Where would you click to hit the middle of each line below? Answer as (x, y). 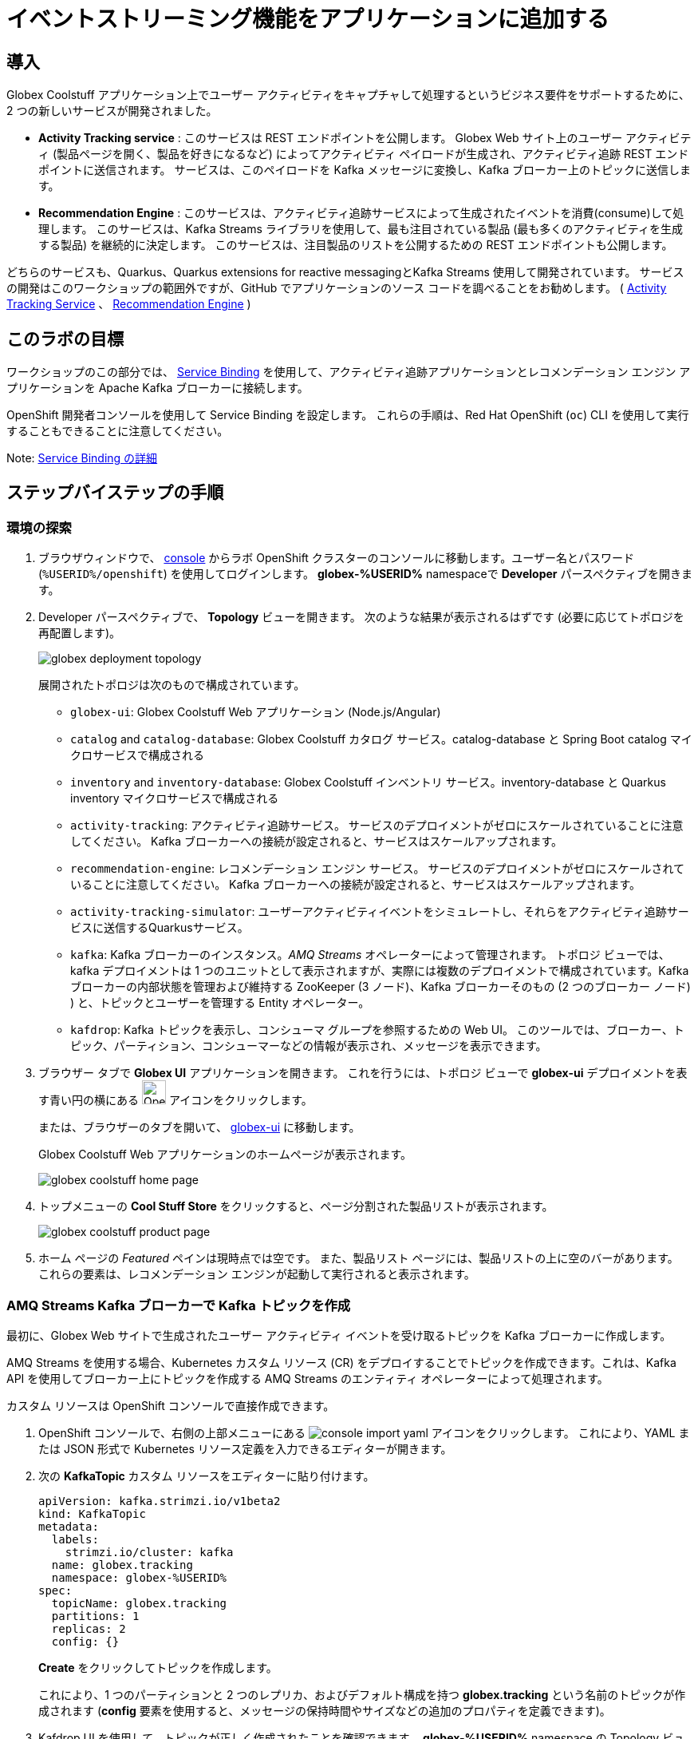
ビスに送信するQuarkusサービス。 (160, 928)
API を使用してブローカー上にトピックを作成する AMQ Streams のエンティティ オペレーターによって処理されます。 (308, 1378)
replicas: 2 (89, 1628)
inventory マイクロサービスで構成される (175, 798)
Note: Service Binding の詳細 (82, 458)
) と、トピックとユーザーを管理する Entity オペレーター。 (220, 1003)
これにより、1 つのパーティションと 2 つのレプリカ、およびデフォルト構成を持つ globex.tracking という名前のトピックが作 (362, 1694)
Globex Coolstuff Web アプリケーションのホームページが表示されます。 (225, 1155)
